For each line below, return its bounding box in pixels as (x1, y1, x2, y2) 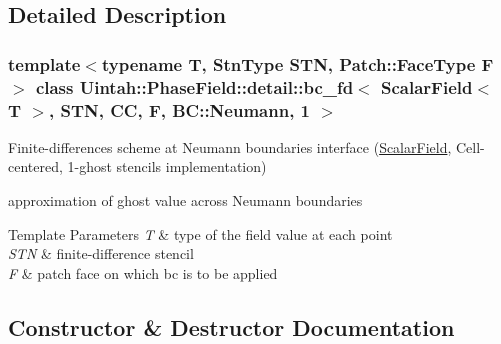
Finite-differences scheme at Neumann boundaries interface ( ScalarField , (8, 136, 452, 157)
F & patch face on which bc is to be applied (8, 262, 278, 283)
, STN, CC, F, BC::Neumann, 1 (48, 97, 311, 122)
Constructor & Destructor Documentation (8, 311, 455, 342)
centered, (8, 156, 63, 177)
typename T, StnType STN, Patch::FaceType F (101, 51, 494, 76)
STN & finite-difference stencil (8, 243, 194, 264)
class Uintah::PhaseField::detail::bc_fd (35, 74, 354, 99)
